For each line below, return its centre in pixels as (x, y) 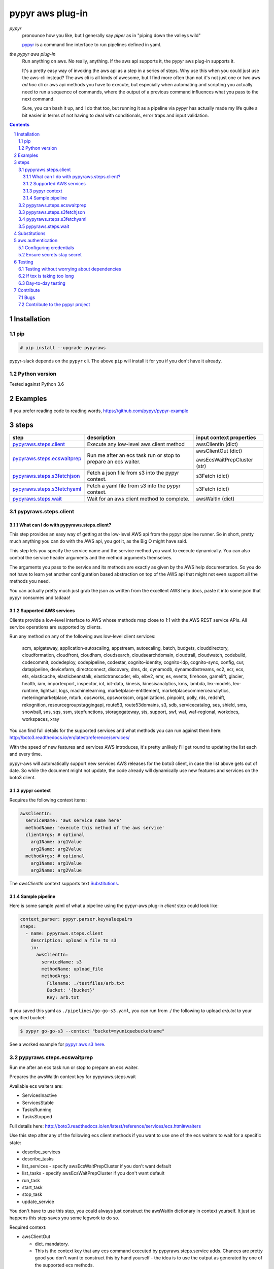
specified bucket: (27, 1017)
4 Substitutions (30, 233)
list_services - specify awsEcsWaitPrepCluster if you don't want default (97, 1166)
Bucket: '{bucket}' (71, 990)
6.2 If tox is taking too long (46, 276)
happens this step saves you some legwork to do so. (64, 1218)
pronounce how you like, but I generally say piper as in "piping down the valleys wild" (111, 35)
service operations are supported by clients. (56, 627)
